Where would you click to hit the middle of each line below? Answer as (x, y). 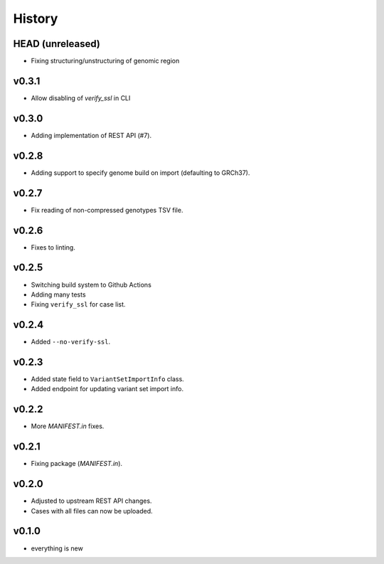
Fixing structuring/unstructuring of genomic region (105, 61)
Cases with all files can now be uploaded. (92, 511)
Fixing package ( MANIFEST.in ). (77, 464)
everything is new (57, 548)
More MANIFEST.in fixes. (68, 426)
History (36, 18)
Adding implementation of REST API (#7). (91, 135)
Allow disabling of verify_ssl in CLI (81, 98)
